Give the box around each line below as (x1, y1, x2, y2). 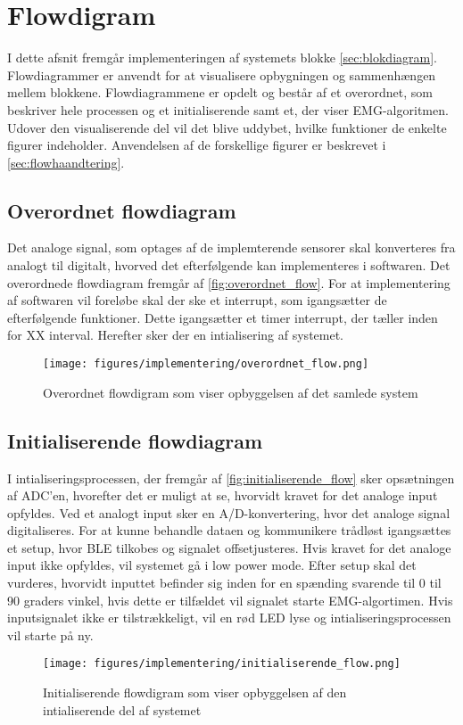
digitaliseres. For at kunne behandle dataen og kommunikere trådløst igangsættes (7, 521, 451, 540)
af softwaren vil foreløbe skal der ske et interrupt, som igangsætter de (7, 291, 387, 309)
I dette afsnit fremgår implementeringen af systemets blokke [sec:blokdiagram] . (7, 48, 437, 67)
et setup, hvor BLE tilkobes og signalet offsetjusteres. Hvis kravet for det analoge (7, 538, 451, 556)
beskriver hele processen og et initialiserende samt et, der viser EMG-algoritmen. (7, 100, 449, 119)
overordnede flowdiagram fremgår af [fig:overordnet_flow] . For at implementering (7, 273, 451, 292)
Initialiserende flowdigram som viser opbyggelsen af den (43, 683, 347, 702)
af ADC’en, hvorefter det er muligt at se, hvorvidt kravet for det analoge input (7, 486, 438, 505)
